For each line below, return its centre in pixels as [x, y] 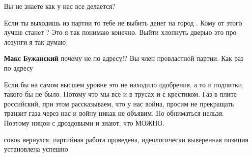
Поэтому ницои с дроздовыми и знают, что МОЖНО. [84, 122]
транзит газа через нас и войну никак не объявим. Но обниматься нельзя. [114, 113]
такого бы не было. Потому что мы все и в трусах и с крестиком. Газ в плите [120, 94]
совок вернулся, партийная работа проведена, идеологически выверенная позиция [126, 139]
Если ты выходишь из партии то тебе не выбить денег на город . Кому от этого [123, 22]
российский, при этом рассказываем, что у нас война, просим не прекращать [119, 103]
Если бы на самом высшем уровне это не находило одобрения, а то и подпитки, [124, 84]
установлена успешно [36, 149]
